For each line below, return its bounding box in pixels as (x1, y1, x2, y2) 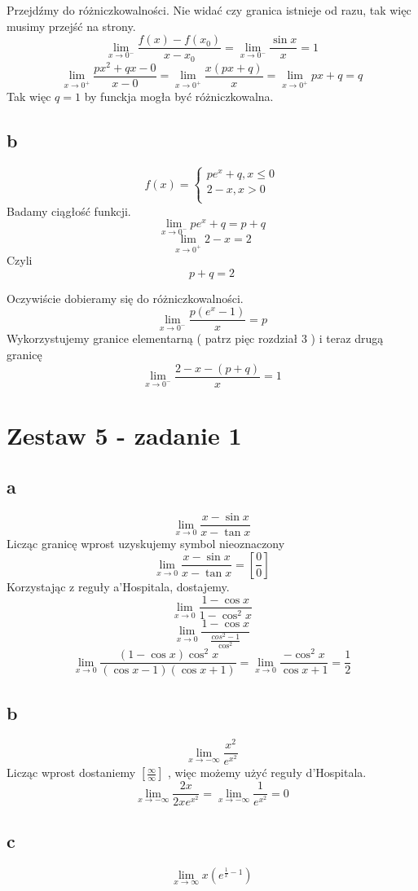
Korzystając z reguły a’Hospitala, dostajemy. (7, 577, 230, 595)
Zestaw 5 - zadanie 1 (7, 418, 242, 451)
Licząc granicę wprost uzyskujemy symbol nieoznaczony (7, 535, 285, 552)
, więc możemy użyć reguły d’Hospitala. (168, 764, 367, 781)
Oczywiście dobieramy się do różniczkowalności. (7, 289, 244, 306)
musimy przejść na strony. (7, 17, 136, 34)
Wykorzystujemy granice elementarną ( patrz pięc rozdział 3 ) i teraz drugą (7, 330, 384, 347)
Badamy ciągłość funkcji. (7, 202, 131, 219)
